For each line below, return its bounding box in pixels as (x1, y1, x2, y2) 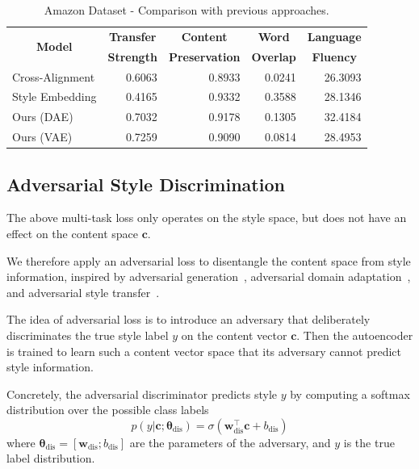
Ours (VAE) (12, 128, 73, 145)
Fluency (312, 48, 357, 65)
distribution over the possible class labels (6, 401, 209, 418)
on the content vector (181, 326, 287, 343)
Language (307, 27, 362, 44)
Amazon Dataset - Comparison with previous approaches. (44, 2, 329, 18)
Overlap (251, 48, 296, 65)
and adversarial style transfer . (6, 283, 160, 300)
